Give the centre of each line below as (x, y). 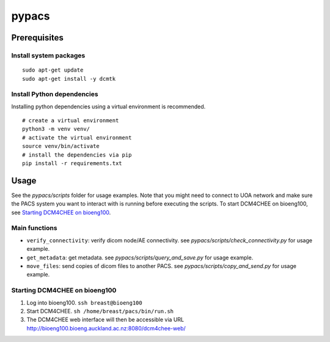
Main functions (34, 228)
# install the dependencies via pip (77, 155)
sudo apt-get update (53, 70)
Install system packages (48, 55)
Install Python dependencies (55, 94)
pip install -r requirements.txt (72, 163)
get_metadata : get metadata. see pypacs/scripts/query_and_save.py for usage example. (140, 258)
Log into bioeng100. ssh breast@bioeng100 (85, 302)
